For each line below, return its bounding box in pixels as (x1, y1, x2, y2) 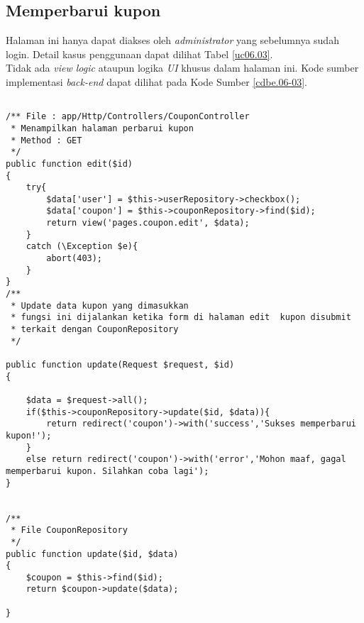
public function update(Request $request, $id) (6, 360, 235, 370)
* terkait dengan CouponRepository (11, 324, 179, 335)
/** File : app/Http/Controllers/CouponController (6, 111, 250, 122)
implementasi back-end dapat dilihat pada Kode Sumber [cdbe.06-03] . (6, 74, 307, 89)
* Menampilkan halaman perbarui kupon (11, 123, 194, 133)
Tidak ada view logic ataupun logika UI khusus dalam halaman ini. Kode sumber (6, 60, 359, 75)
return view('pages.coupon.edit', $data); (46, 218, 250, 228)
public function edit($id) (6, 158, 133, 169)
